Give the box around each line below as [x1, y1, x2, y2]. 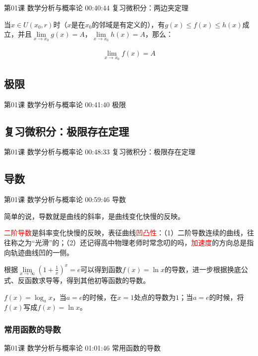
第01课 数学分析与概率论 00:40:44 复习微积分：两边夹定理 [4, 2, 189, 12]
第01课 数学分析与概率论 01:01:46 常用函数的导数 [4, 343, 161, 353]
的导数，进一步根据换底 [164, 264, 241, 274]
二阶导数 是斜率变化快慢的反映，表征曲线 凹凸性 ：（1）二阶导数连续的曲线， [4, 227, 247, 238]
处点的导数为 [133, 291, 176, 302]
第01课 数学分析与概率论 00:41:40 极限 [4, 99, 126, 109]
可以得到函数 [80, 264, 123, 274]
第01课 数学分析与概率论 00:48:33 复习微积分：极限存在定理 [4, 146, 195, 157]
